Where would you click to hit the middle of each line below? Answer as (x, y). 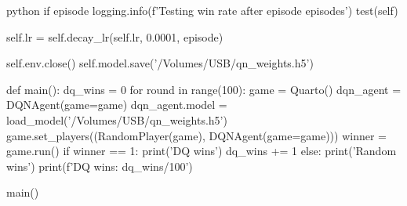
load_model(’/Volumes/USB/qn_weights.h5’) (117, 119)
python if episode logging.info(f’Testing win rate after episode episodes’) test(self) (202, 10)
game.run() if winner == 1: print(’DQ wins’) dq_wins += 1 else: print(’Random (202, 151)
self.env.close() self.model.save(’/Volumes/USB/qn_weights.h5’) (160, 63)
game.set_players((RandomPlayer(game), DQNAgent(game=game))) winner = (197, 135)
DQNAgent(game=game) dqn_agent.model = (117, 105)
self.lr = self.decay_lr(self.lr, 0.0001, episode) (115, 36)
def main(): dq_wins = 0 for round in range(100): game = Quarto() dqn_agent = (204, 89)
